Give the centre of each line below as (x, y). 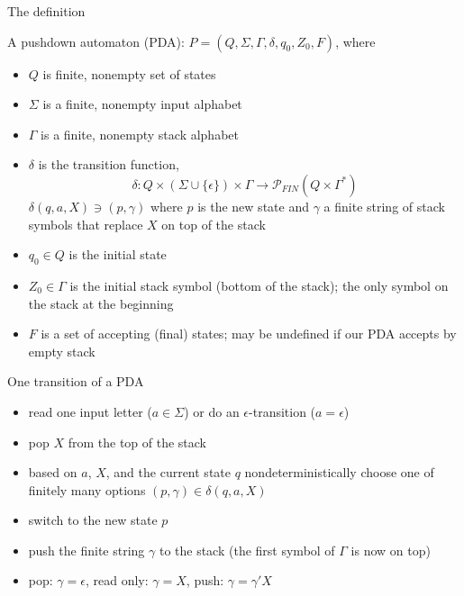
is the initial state (118, 254)
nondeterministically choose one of (339, 472)
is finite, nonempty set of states (129, 73)
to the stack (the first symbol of (247, 550)
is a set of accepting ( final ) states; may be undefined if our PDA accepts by (249, 334)
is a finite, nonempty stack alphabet (140, 134)
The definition (46, 11)
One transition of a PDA (76, 381)
